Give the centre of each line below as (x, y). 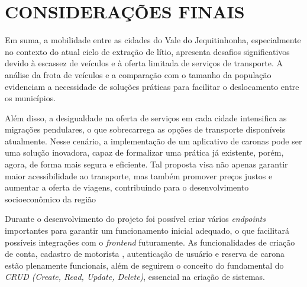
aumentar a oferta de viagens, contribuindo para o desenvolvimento (127, 187)
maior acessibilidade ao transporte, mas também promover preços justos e (139, 175)
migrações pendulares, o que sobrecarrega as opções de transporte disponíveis (145, 129)
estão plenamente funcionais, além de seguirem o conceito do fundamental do (144, 265)
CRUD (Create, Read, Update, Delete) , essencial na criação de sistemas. (135, 277)
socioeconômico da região (51, 199)
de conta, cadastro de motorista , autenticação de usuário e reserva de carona (145, 254)
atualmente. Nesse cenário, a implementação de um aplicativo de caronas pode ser (153, 141)
